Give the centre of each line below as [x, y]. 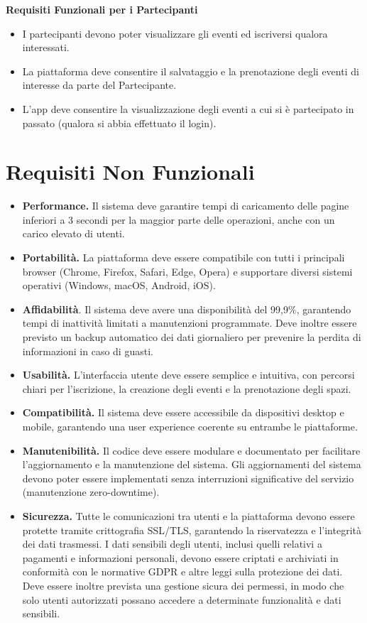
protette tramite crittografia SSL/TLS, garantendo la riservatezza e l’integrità [192, 530]
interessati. [46, 47]
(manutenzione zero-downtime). [91, 492]
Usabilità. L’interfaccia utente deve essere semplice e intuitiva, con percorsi [188, 375]
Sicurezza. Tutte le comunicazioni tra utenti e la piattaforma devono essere [188, 515]
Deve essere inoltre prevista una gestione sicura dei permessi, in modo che [183, 585]
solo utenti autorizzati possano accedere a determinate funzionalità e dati [182, 599]
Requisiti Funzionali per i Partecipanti [102, 9]
